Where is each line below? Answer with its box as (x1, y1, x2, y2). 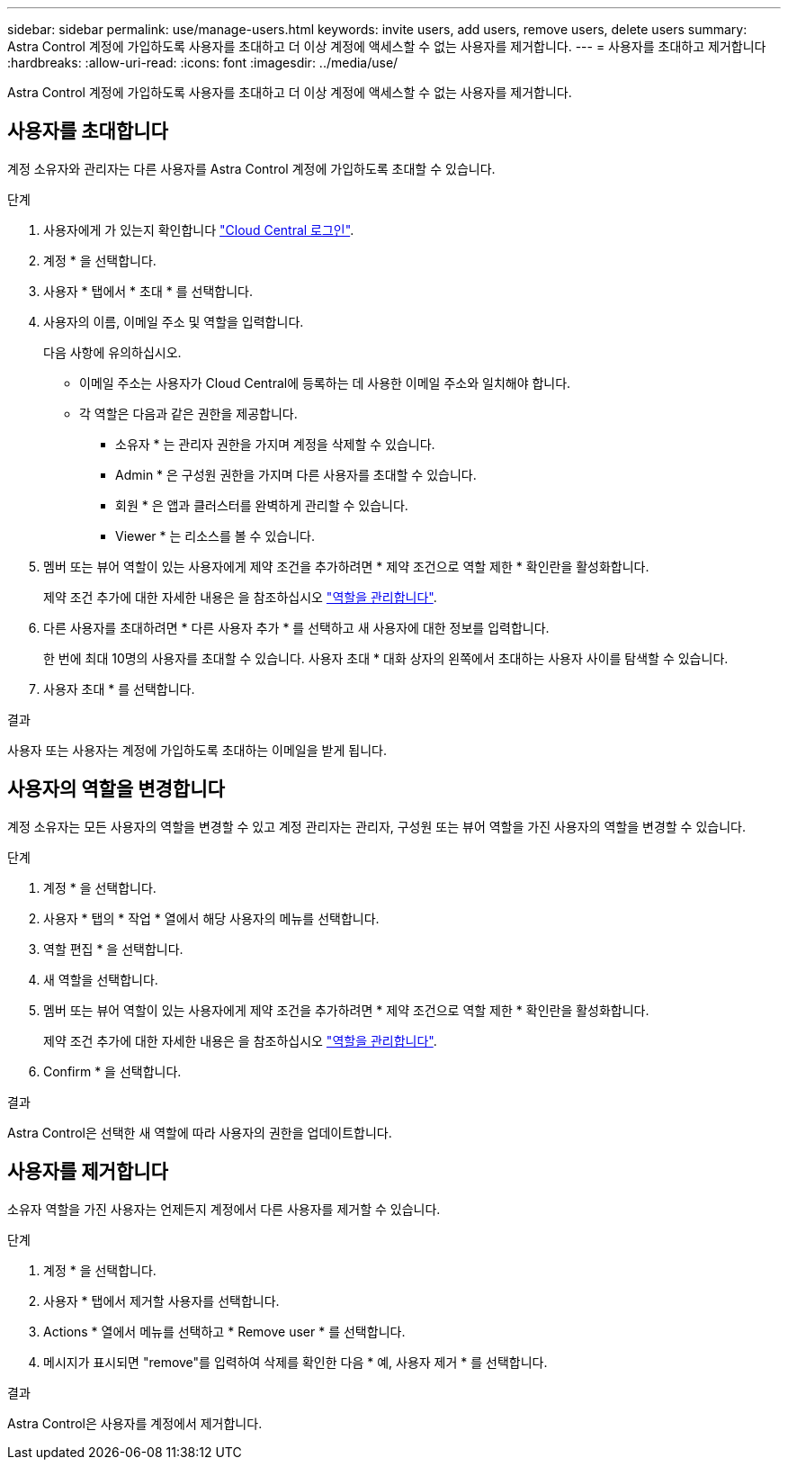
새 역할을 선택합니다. (43, 971, 158, 987)
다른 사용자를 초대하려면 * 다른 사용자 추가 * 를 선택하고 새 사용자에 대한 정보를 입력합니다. (43, 619, 550, 635)
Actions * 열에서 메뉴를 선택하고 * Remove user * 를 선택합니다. (43, 1323, 406, 1339)
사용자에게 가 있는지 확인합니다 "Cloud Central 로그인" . (43, 221, 354, 238)
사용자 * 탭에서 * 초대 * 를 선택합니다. (43, 283, 253, 299)
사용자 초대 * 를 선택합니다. (43, 680, 195, 697)
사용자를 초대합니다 (7, 120, 168, 143)
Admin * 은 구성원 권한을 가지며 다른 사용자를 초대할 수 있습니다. (115, 466, 477, 482)
